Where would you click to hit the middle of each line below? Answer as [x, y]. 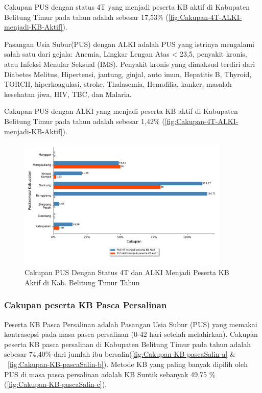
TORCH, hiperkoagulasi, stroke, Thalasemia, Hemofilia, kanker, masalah [118, 84]
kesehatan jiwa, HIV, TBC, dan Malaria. [68, 94]
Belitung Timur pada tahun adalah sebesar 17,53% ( [86, 17]
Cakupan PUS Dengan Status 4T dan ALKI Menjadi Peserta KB [127, 272]
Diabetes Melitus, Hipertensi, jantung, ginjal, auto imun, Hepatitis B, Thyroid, [128, 74]
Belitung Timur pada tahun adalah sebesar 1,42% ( [85, 121]
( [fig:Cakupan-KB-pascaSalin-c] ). [55, 384]
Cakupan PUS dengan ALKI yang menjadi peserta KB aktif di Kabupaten [121, 111]
